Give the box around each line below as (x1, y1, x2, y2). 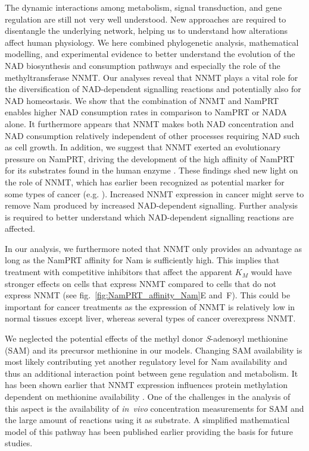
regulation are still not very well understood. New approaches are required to (5, 12, 286, 25)
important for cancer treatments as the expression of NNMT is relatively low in (5, 300, 295, 313)
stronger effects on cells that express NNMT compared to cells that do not (5, 277, 276, 289)
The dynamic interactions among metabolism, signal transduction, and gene (5, 1, 282, 13)
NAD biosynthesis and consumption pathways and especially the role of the (5, 59, 280, 71)
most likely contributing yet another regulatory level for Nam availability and (5, 355, 288, 368)
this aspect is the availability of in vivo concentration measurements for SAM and (5, 402, 304, 414)
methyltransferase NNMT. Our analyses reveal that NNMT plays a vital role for (5, 71, 298, 83)
